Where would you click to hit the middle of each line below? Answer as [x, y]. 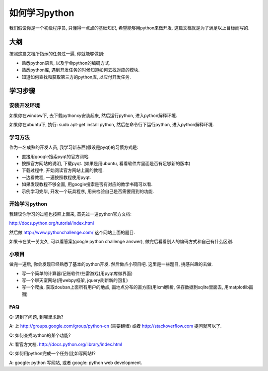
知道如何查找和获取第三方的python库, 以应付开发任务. [76, 77]
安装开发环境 [25, 105]
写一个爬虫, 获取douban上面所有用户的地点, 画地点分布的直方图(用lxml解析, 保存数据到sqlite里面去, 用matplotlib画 [137, 287]
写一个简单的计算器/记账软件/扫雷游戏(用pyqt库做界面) [77, 273]
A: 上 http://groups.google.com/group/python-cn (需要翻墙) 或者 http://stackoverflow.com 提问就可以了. [115, 326]
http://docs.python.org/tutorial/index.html [52, 223]
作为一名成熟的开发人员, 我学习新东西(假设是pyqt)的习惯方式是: [74, 147]
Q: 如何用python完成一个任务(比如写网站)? [52, 354]
